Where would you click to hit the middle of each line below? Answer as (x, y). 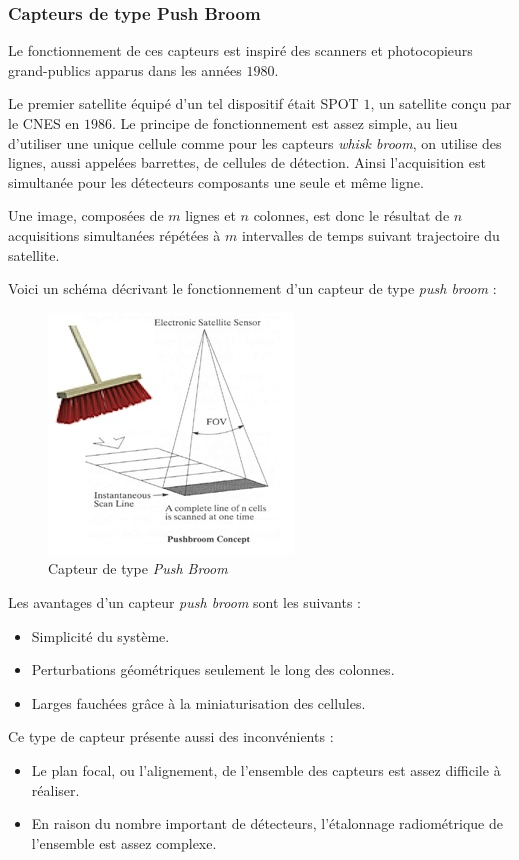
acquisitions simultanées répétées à (114, 234)
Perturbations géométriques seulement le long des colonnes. (213, 669)
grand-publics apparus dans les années (125, 69)
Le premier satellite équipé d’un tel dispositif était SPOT (183, 103)
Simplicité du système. (100, 635)
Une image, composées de (86, 215)
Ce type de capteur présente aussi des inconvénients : (171, 736)
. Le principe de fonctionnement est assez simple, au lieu (285, 123)
